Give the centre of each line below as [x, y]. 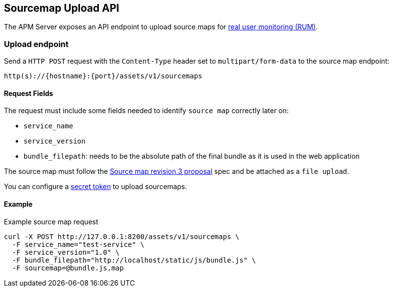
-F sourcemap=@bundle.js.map [68, 268]
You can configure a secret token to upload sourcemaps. [96, 187]
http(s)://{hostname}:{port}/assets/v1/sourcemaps [103, 76]
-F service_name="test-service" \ [78, 244]
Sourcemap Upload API [62, 8]
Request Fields [29, 93]
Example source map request [51, 221]
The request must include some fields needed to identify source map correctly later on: [147, 111]
